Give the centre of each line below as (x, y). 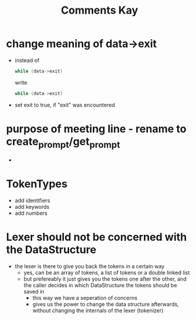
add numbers (31, 213)
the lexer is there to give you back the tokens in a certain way (89, 266)
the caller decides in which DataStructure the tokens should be (100, 286)
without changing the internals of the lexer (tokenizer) (98, 310)
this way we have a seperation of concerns (85, 298)
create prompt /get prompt (63, 142)
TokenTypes (37, 184)
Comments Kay (99, 10)
